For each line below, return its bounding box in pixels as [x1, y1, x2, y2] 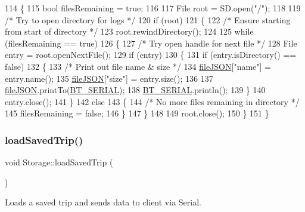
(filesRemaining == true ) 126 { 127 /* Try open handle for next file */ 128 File [5, 36, 297, 49]
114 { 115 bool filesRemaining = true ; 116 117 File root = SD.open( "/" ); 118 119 [5, 2, 301, 14]
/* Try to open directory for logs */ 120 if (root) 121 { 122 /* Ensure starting [5, 13, 291, 26]
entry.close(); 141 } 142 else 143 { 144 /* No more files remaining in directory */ [5, 95, 300, 107]
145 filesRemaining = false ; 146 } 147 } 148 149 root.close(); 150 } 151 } [5, 107, 269, 119]
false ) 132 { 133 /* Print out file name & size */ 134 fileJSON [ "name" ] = [5, 60, 272, 72]
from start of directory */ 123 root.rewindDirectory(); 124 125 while [5, 25, 254, 38]
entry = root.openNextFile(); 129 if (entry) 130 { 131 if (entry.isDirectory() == [5, 48, 297, 61]
